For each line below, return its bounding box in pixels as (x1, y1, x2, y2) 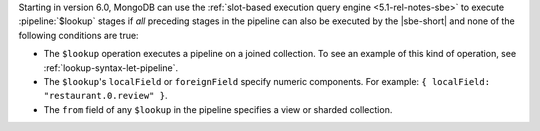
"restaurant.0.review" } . (43, 90, 168, 102)
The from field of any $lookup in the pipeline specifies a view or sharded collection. (43, 103, 393, 115)
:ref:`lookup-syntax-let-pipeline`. (43, 61, 179, 74)
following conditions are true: (18, 29, 139, 41)
